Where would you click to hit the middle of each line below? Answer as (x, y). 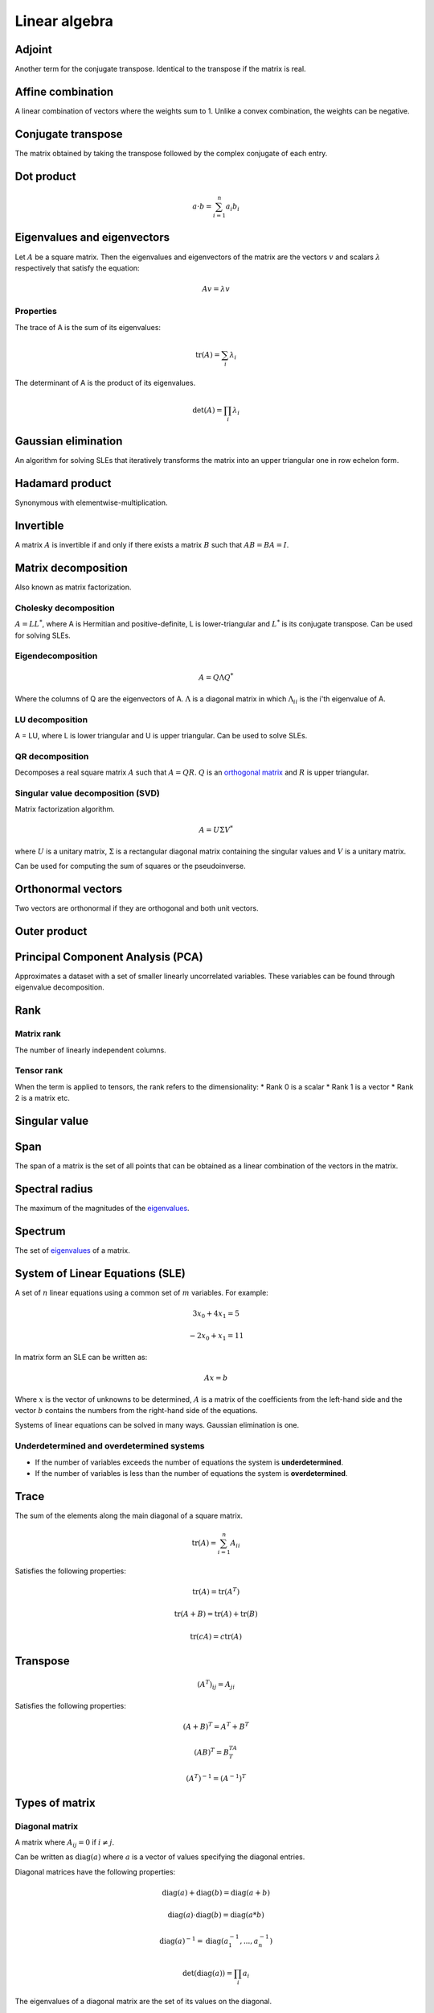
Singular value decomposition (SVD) (87, 793)
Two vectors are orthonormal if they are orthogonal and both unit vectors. (137, 908)
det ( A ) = (207, 410)
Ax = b (216, 1378)
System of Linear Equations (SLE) (100, 1273)
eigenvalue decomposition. (59, 987)
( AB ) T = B (211, 1752)
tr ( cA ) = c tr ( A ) (216, 1636)
